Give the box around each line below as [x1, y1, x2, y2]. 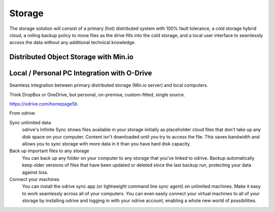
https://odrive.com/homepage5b [9, 101, 78, 107]
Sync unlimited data [9, 119, 51, 125]
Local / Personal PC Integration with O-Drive [9, 69, 152, 78]
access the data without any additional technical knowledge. [9, 40, 136, 46]
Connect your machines [9, 176, 59, 182]
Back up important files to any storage [9, 148, 89, 154]
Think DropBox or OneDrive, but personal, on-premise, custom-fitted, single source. [9, 91, 185, 97]
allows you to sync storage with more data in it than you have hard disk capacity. [22, 140, 191, 147]
